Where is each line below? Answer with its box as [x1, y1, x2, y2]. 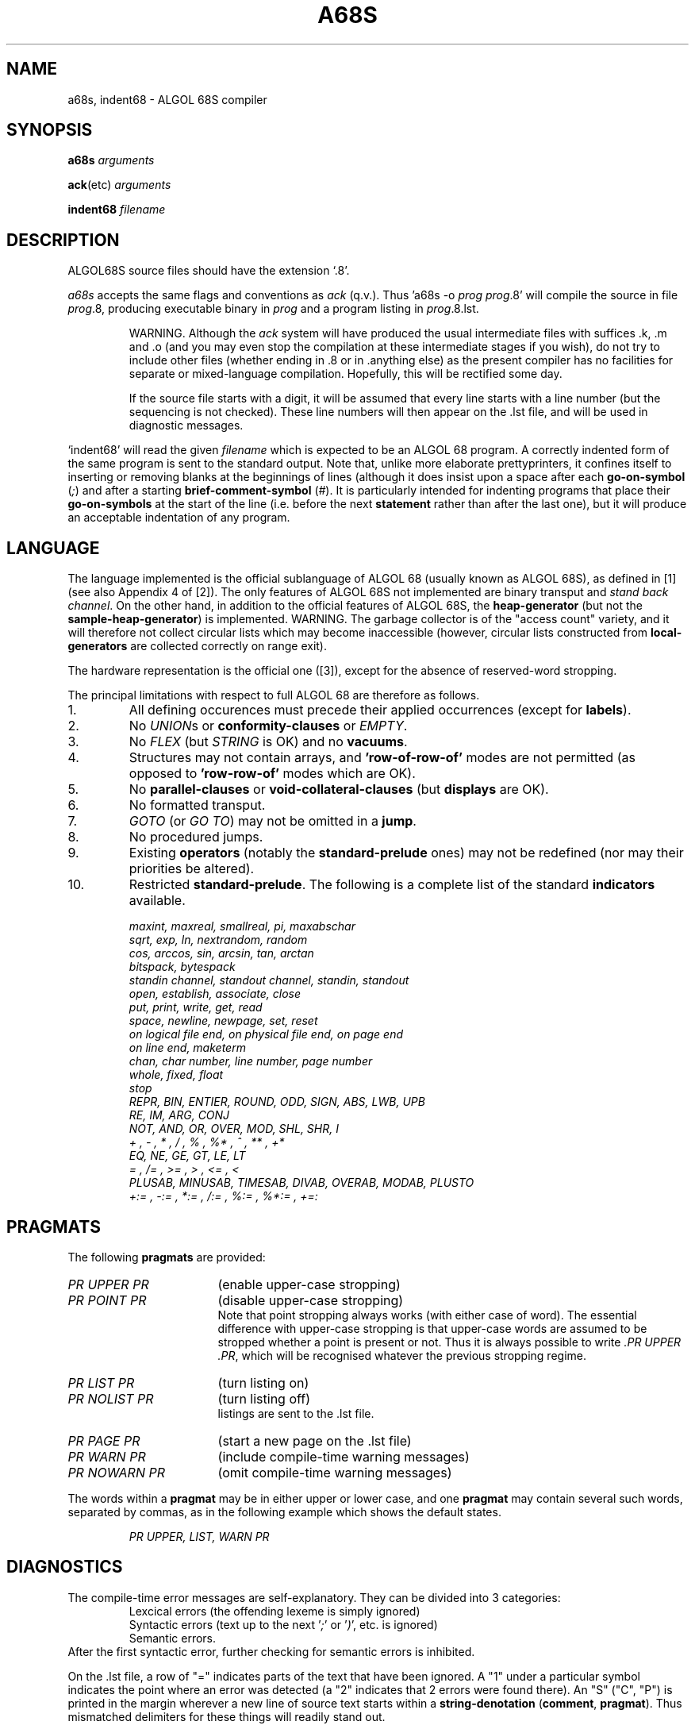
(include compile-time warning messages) [217, 1448, 470, 1465]
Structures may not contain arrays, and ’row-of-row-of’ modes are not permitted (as [129, 749, 635, 766]
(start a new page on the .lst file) [217, 1432, 412, 1449]
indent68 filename [67, 202, 166, 217]
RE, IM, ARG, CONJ [129, 1108, 230, 1123]
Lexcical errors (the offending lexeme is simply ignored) [129, 1604, 420, 1618]
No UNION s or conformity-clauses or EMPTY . [129, 718, 408, 734]
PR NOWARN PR [67, 1464, 165, 1481]
